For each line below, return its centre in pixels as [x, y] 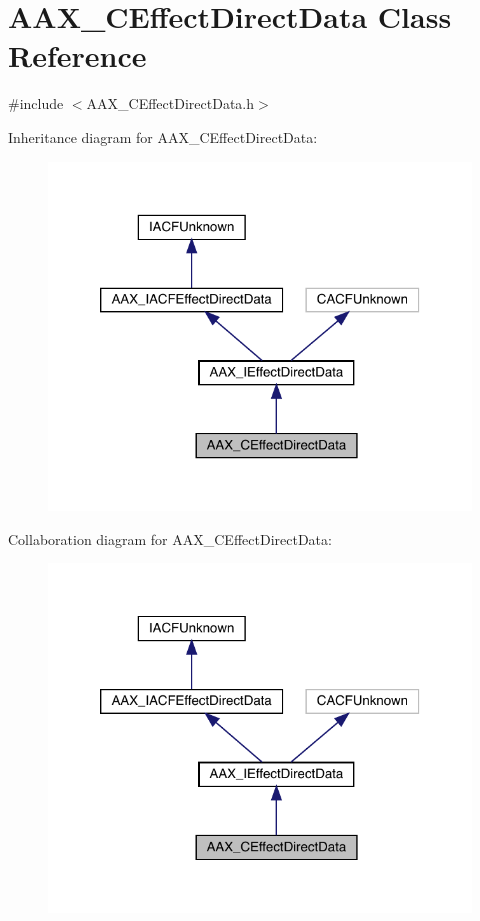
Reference [77, 55]
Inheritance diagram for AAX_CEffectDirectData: [163, 136]
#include [36, 103]
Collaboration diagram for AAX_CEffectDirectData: [170, 538]
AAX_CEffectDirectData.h [170, 103]
